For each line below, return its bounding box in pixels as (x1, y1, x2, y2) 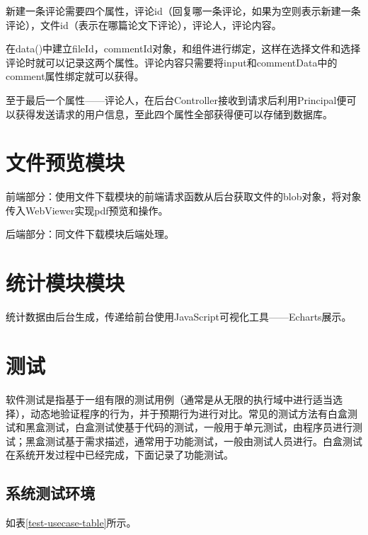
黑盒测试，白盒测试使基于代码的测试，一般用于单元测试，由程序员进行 (25, 420, 352, 435)
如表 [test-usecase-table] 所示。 (6, 515, 137, 530)
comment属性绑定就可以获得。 (6, 69, 144, 84)
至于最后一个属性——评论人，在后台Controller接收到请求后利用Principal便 (6, 92, 347, 107)
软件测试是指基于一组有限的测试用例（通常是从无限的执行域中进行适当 (6, 391, 333, 406)
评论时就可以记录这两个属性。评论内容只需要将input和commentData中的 (6, 54, 338, 69)
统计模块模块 (6, 268, 125, 297)
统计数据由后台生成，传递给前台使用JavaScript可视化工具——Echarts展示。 (6, 309, 352, 324)
